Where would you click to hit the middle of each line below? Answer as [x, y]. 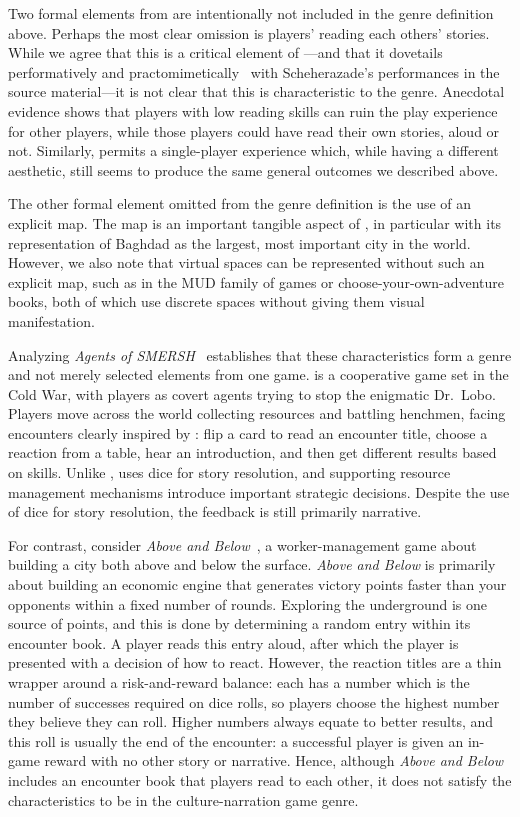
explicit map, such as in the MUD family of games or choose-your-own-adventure [256, 281]
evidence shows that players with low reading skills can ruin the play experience [253, 110]
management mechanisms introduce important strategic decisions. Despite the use [259, 491]
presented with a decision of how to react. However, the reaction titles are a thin [255, 662]
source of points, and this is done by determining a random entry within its [239, 623]
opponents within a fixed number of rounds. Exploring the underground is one [248, 603]
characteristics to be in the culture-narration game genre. [183, 799]
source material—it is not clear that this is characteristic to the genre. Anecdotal [256, 91]
